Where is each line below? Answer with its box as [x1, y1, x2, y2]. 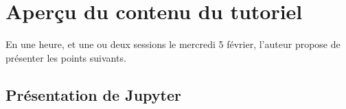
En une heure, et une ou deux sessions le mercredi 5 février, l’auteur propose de [5, 37, 341, 51]
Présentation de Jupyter [5, 84, 181, 105]
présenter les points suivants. [5, 50, 126, 64]
